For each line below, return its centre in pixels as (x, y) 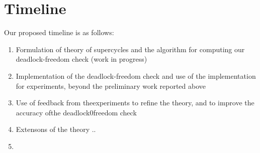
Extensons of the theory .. (56, 129)
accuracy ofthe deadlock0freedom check (76, 112)
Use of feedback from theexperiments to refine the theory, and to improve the (135, 103)
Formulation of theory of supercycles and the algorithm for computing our (130, 49)
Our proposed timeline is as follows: (59, 32)
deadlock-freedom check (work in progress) (81, 59)
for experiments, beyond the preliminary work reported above (111, 86)
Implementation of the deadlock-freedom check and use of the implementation (136, 75)
